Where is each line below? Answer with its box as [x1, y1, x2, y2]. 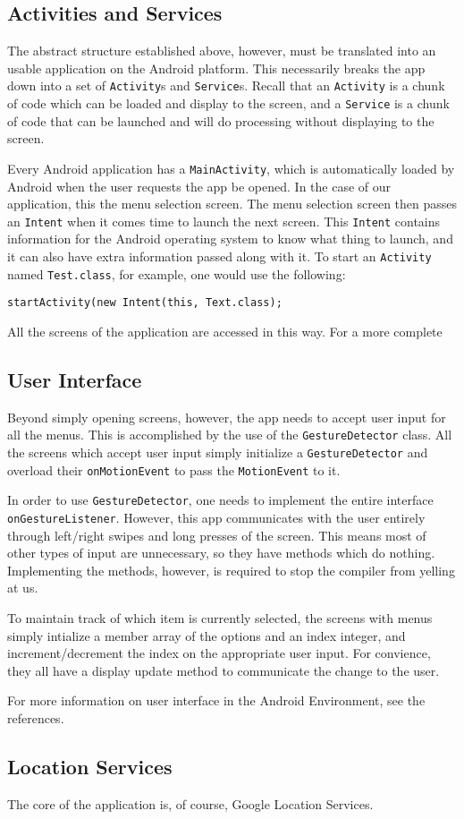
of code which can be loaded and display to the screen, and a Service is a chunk [7, 94, 450, 113]
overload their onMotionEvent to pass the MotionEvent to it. [7, 460, 341, 479]
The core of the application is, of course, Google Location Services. [7, 794, 374, 813]
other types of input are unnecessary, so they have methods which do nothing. [7, 543, 435, 562]
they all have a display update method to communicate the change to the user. [7, 661, 440, 679]
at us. [7, 578, 38, 597]
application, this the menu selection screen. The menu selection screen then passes [7, 194, 458, 213]
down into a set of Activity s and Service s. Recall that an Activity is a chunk [7, 76, 445, 95]
